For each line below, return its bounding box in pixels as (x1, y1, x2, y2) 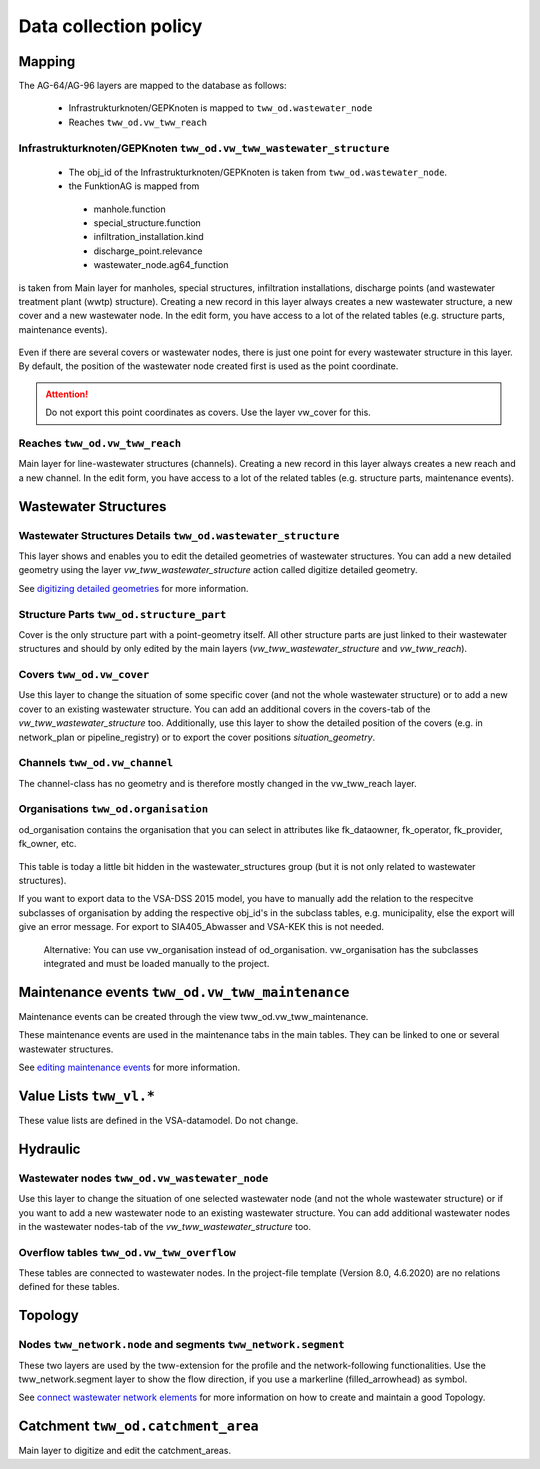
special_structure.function (93, 216, 202, 229)
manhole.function (93, 203, 167, 215)
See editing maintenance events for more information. (18, 1061, 241, 1074)
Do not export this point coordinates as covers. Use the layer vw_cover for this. (45, 406, 372, 419)
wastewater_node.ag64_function (93, 259, 229, 271)
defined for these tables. (18, 1281, 120, 1293)
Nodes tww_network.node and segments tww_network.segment (18, 1338, 345, 1352)
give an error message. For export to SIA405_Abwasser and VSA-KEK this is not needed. (18, 921, 385, 933)
